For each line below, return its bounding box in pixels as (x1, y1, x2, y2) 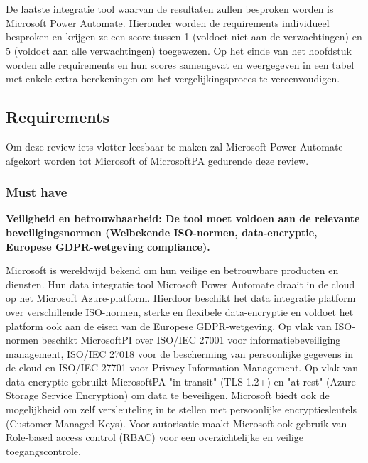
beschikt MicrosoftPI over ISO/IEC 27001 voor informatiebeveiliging (41, 332, 341, 347)
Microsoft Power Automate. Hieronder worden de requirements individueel (6, 15, 330, 30)
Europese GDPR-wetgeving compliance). (6, 239, 210, 254)
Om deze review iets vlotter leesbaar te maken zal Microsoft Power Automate (6, 138, 343, 153)
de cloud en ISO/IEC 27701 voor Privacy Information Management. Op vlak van (6, 360, 358, 375)
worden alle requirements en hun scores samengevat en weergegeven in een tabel (6, 57, 355, 72)
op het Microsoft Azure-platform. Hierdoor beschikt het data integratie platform (6, 290, 356, 305)
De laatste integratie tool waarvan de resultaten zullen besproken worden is (6, 1, 334, 16)
